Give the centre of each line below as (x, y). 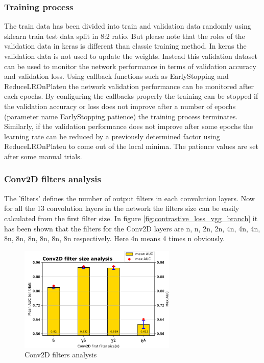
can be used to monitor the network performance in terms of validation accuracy (130, 66)
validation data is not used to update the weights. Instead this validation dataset (131, 56)
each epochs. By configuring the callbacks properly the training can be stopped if (131, 96)
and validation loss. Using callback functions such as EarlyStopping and (116, 76)
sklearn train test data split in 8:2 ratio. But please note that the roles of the (125, 36)
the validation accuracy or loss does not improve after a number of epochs (120, 106)
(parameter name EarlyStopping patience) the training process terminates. (121, 116)
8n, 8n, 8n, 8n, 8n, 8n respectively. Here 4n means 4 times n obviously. (115, 238)
